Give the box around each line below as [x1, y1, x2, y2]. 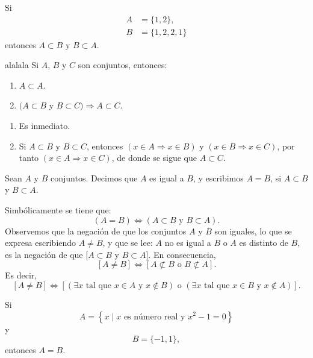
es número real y [123, 312, 185, 321]
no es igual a [164, 236, 211, 249]
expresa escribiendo [5, 236, 76, 249]
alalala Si [5, 58, 39, 71]
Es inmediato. [19, 119, 70, 132]
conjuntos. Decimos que [50, 171, 138, 184]
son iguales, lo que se [214, 224, 292, 237]
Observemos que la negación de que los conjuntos [5, 224, 187, 237]
